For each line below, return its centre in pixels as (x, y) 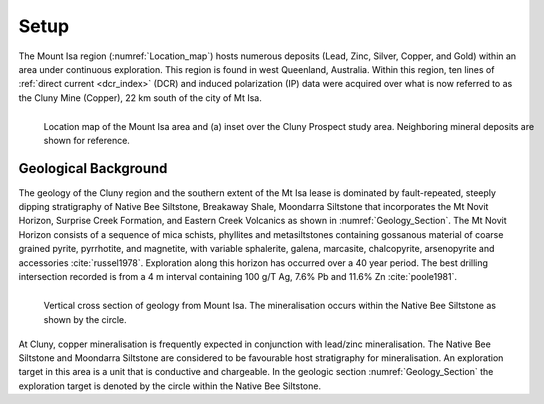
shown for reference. (86, 141)
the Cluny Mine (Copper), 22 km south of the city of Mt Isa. (140, 97)
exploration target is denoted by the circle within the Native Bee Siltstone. (170, 386)
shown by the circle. (85, 319)
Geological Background (93, 168)
